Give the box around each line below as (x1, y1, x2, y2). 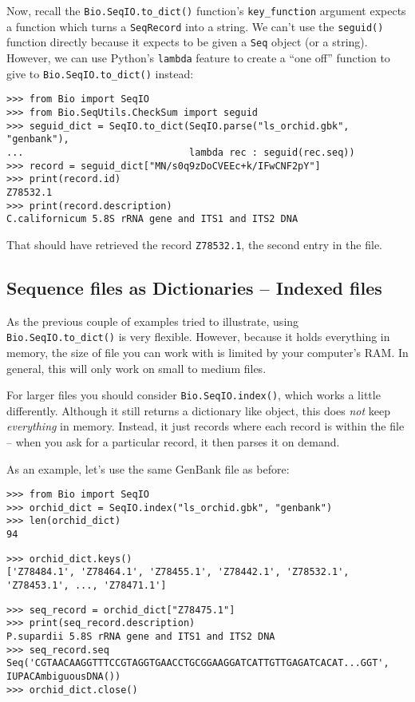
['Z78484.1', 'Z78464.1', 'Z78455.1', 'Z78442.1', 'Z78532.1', (6, 566, 350, 578)
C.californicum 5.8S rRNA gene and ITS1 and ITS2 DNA (6, 213, 298, 225)
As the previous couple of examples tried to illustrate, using (6, 312, 299, 329)
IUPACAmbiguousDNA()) (6, 671, 121, 683)
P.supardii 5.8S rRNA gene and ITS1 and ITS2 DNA (6, 631, 275, 643)
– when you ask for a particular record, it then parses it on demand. (6, 433, 340, 450)
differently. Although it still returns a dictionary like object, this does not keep (6, 402, 391, 418)
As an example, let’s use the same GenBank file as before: (6, 460, 290, 477)
